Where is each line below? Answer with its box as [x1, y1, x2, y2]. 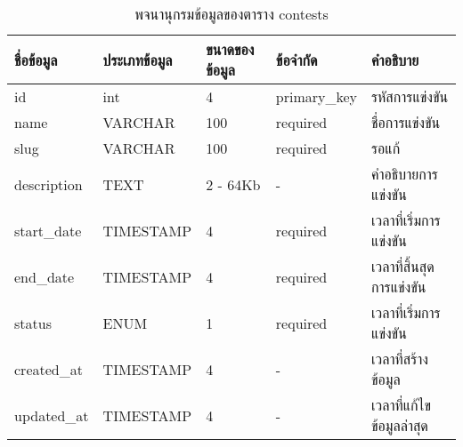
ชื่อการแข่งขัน [371, 112, 441, 132]
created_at [14, 358, 83, 379]
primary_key [275, 86, 358, 107]
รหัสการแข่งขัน [371, 86, 449, 107]
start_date [14, 220, 82, 241]
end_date [14, 266, 75, 287]
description [14, 173, 83, 195]
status [14, 312, 52, 333]
